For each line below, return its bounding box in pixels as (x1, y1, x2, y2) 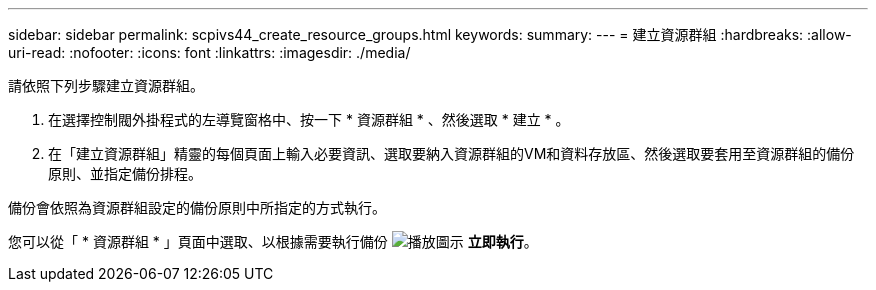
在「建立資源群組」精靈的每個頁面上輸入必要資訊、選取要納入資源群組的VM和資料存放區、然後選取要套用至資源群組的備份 (48, 145, 855, 162)
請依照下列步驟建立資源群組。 (8, 77, 204, 94)
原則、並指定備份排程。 (48, 165, 202, 182)
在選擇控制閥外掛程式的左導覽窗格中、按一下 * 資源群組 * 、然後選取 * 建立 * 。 (48, 111, 570, 128)
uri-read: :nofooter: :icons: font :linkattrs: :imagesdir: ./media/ (8, 44, 411, 61)
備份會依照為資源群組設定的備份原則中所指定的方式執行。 (8, 199, 386, 216)
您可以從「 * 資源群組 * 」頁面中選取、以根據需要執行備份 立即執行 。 (8, 233, 538, 250)
